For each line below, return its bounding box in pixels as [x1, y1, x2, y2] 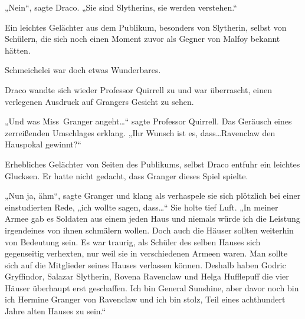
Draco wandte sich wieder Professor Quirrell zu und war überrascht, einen [5, 83, 272, 96]
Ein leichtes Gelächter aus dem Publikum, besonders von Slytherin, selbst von [5, 21, 287, 33]
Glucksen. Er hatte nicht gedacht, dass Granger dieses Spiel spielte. [5, 169, 248, 182]
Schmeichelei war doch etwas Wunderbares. [5, 64, 161, 76]
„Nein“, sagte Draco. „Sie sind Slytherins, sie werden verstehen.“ [5, 1, 237, 13]
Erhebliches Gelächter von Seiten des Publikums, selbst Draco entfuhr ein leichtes [5, 157, 300, 170]
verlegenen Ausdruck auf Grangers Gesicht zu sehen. [5, 95, 194, 107]
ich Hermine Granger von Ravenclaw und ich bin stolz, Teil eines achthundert [5, 293, 286, 305]
